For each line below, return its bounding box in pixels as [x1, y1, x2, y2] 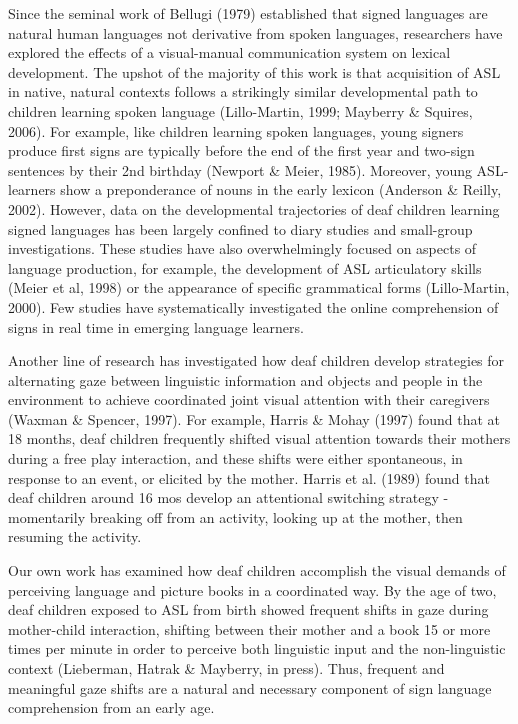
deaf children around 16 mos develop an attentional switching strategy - [8, 487, 449, 508]
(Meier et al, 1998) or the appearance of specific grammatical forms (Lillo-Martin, [8, 277, 510, 298]
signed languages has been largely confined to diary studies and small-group [8, 218, 473, 239]
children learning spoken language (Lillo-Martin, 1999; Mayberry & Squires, [8, 100, 473, 121]
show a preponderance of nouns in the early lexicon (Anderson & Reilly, [60, 179, 502, 200]
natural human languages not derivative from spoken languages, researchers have [8, 22, 503, 43]
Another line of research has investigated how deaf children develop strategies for [8, 350, 505, 371]
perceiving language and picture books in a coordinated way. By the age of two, [8, 579, 497, 600]
